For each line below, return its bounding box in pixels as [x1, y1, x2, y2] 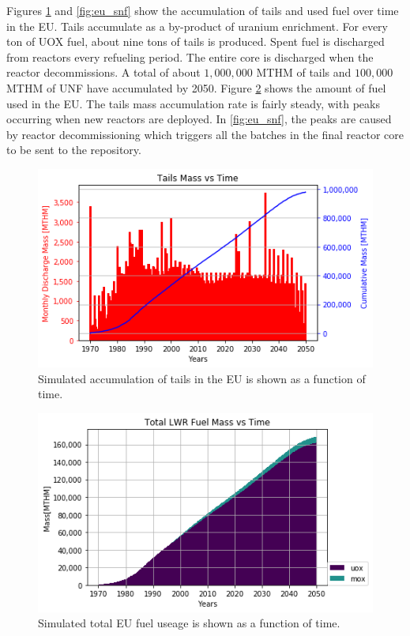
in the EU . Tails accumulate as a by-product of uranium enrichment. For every [6, 17, 388, 34]
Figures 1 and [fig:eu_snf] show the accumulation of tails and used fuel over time [6, 2, 399, 18]
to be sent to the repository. [6, 141, 141, 158]
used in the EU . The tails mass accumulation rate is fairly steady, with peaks [6, 95, 380, 111]
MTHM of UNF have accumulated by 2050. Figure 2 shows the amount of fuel [6, 79, 386, 96]
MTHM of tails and [256, 64, 352, 81]
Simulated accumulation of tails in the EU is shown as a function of [38, 370, 366, 386]
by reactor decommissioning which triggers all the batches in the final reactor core [6, 126, 404, 142]
